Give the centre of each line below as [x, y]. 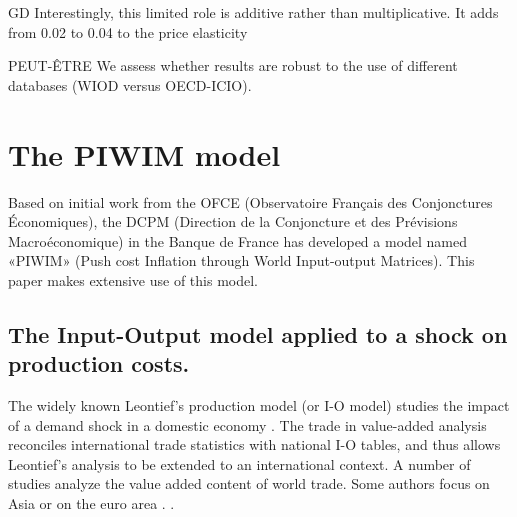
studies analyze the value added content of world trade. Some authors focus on [249, 483]
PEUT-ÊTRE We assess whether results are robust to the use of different [233, 65]
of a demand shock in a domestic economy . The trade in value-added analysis [247, 424]
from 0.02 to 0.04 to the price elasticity [128, 31]
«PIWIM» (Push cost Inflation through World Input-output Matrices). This [241, 260]
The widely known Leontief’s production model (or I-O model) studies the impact [259, 405]
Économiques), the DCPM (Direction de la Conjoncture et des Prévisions [233, 221]
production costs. [99, 363]
